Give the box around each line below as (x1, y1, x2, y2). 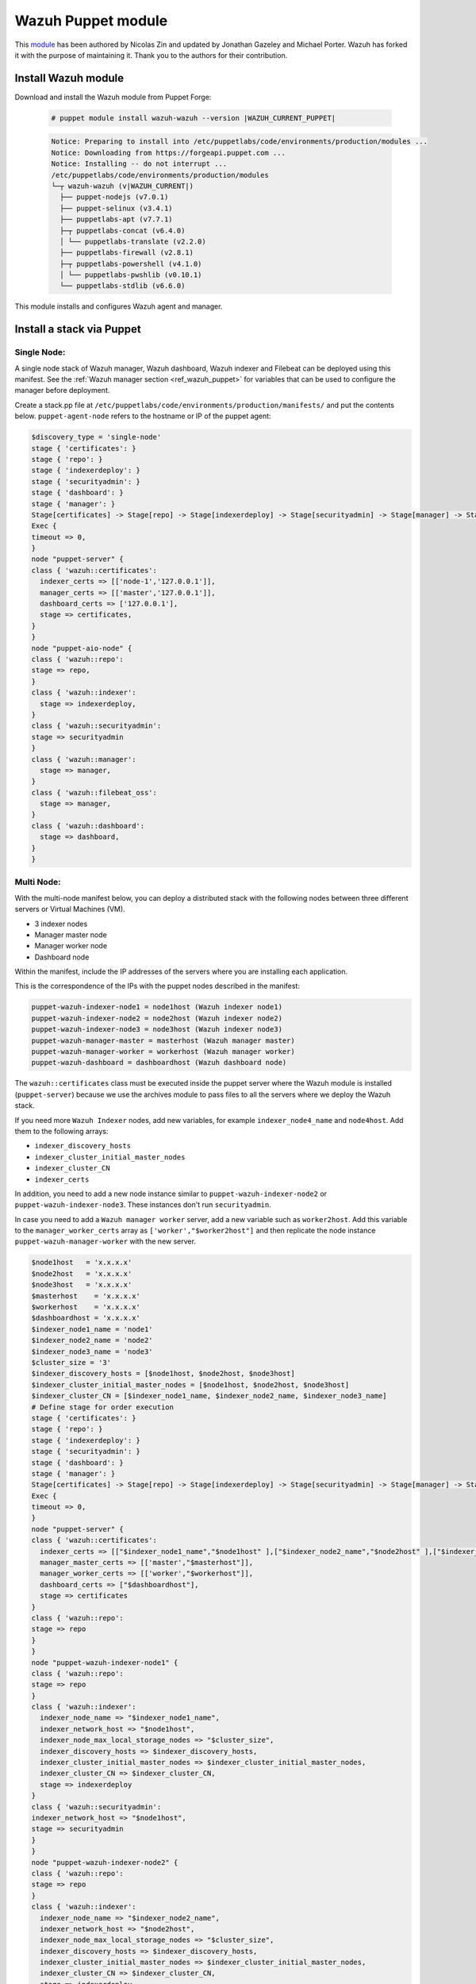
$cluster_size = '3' (31, 1358, 111, 1367)
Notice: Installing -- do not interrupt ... (51, 160, 228, 168)
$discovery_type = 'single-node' (31, 433, 162, 442)
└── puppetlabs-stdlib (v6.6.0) (59, 282, 186, 290)
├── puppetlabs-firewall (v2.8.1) (59, 248, 194, 257)
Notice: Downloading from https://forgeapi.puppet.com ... (51, 148, 286, 157)
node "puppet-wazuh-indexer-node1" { (31, 1658, 178, 1667)
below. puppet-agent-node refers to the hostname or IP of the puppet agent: (14, 411, 271, 421)
